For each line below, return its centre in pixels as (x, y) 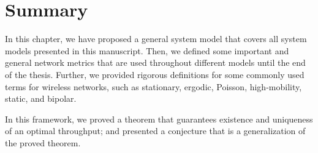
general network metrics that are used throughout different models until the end (155, 62)
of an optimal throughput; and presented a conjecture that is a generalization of (155, 131)
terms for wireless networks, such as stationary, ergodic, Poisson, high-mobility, (153, 86)
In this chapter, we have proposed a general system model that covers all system (156, 39)
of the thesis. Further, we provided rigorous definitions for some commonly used (155, 74)
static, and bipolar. (41, 98)
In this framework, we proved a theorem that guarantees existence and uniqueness (159, 119)
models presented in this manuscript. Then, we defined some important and (147, 50)
